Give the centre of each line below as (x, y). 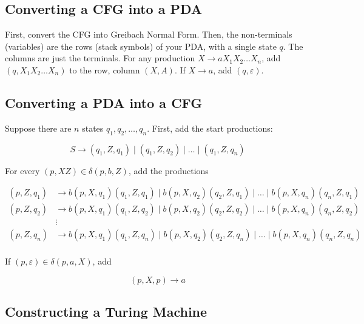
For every (22, 170)
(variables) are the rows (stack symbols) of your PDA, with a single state (141, 46)
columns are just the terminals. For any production (100, 58)
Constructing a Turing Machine (106, 312)
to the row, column (105, 69)
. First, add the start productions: (210, 128)
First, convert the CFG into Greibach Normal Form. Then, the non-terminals (149, 34)
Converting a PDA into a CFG (104, 102)
